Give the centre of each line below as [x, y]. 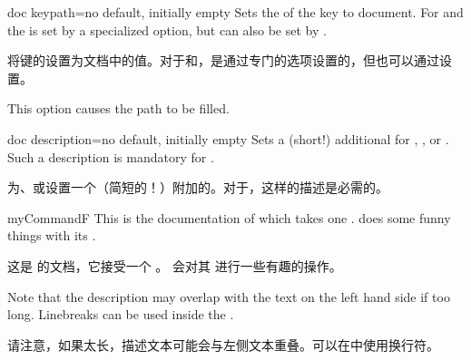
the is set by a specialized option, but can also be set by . [167, 29]
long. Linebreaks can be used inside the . [121, 314]
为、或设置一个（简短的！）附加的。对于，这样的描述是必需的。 [198, 187]
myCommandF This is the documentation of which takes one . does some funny [229, 217]
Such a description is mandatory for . [111, 156]
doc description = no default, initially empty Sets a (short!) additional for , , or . [228, 138]
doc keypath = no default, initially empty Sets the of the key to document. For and [235, 12]
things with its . [52, 235]
